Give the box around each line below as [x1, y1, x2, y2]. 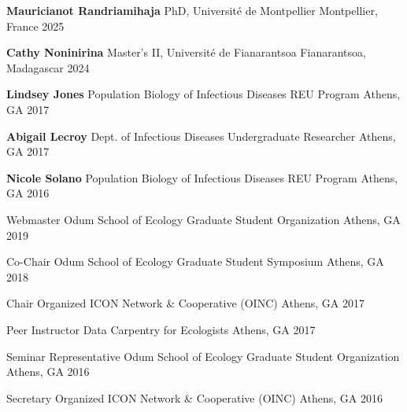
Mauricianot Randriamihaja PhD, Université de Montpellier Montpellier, [6, 2, 378, 18]
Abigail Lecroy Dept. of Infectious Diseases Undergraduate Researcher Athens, [6, 127, 396, 144]
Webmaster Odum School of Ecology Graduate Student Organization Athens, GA [6, 211, 401, 227]
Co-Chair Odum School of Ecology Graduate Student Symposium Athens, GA [6, 253, 384, 270]
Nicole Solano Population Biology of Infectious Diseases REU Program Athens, [6, 169, 398, 186]
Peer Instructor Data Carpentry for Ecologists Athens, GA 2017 [6, 321, 316, 337]
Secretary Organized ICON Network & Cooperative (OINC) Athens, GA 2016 [6, 389, 383, 406]
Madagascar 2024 [6, 59, 90, 75]
